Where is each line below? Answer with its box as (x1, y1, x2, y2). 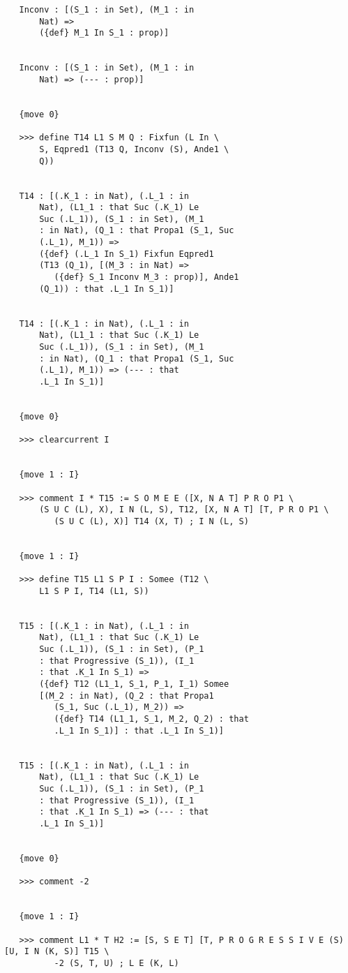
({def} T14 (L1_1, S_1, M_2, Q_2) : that (54, 714, 249, 725)
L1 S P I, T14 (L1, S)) (39, 586, 149, 596)
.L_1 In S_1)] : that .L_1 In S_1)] (54, 725, 224, 736)
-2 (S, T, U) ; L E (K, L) (54, 958, 179, 968)
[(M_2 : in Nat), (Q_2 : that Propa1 (39, 690, 214, 701)
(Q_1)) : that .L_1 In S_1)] (39, 283, 174, 294)
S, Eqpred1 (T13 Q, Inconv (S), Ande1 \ (39, 144, 229, 154)
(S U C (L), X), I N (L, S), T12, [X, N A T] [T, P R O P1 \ (39, 505, 329, 515)
